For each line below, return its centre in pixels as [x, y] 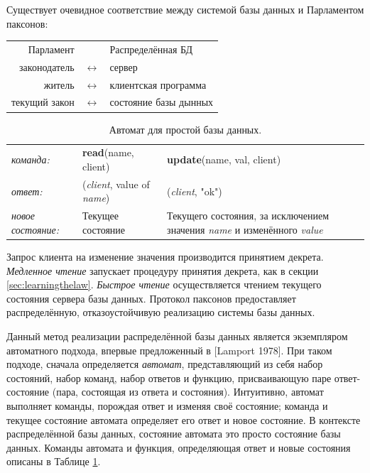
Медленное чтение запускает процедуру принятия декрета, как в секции [163, 270]
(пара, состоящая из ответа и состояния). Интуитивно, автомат [188, 392]
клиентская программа [158, 84]
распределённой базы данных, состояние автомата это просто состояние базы [174, 434]
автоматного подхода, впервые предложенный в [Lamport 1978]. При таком [169, 350]
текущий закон [43, 102]
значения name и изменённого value [245, 229]
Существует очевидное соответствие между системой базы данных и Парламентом [185, 9]
